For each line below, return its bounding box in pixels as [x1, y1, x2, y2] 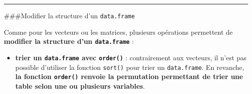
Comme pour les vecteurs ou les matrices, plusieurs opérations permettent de [4, 27, 233, 37]
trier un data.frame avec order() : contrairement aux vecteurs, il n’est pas [15, 52, 247, 62]
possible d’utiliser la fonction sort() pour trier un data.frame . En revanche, [15, 62, 244, 72]
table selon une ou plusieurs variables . [15, 81, 145, 91]
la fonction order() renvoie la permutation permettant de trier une [15, 71, 243, 81]
